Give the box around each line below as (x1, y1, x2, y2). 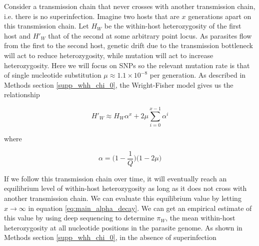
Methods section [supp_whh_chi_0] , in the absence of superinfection (4, 232, 216, 242)
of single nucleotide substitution (4, 70, 101, 80)
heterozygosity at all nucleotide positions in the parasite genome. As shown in (4, 222, 242, 232)
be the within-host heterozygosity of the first (104, 21, 241, 31)
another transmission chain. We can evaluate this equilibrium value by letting (4, 192, 241, 203)
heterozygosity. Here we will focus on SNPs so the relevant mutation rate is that (4, 60, 250, 70)
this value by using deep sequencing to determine (4, 212, 154, 223)
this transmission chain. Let (4, 21, 89, 31)
